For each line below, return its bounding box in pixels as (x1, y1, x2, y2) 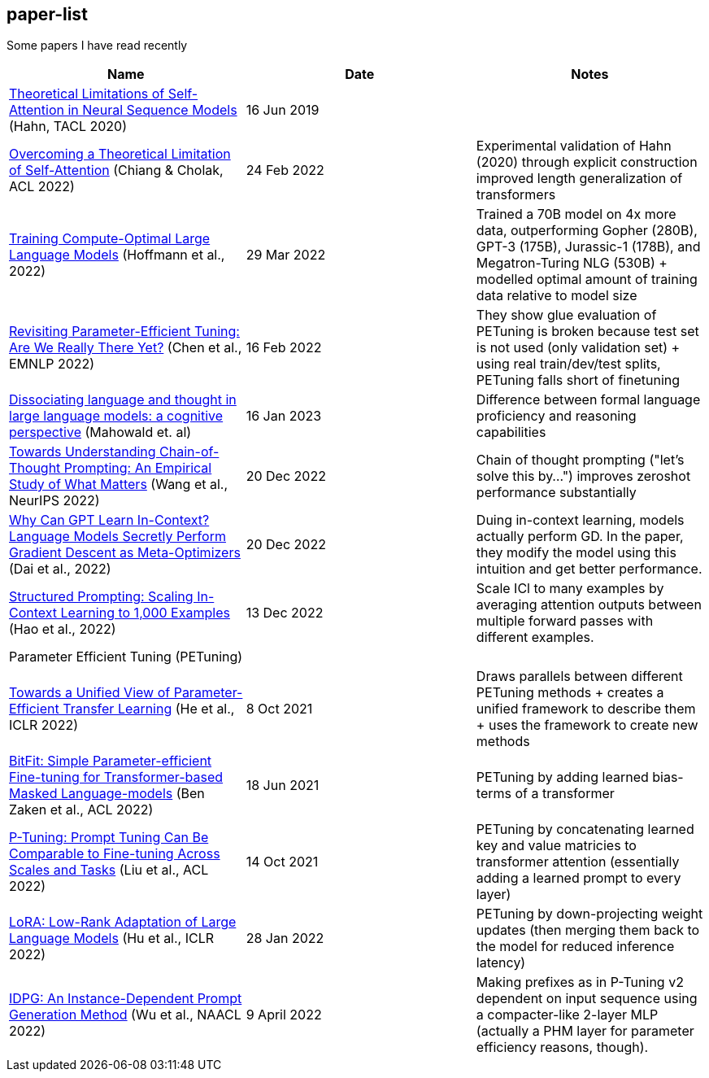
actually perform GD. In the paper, (476, 528, 684, 545)
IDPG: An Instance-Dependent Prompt (9, 990, 242, 1007)
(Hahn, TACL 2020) (9, 118, 127, 135)
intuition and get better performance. (476, 561, 702, 578)
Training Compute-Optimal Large (9, 230, 211, 247)
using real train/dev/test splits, (476, 356, 661, 373)
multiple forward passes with (476, 613, 654, 630)
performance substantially (476, 484, 637, 501)
